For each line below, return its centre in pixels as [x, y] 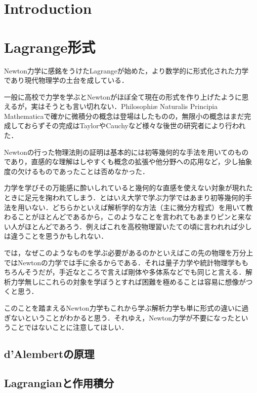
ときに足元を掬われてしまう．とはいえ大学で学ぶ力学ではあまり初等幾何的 [125, 197]
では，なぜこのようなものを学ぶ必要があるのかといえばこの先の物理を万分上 [128, 252]
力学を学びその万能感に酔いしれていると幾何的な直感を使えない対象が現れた [128, 188]
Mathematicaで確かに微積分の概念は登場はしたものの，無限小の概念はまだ [124, 116]
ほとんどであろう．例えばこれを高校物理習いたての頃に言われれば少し [138, 226]
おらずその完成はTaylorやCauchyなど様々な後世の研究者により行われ [135, 125]
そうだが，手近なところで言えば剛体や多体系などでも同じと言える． [135, 272]
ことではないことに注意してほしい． [69, 327]
